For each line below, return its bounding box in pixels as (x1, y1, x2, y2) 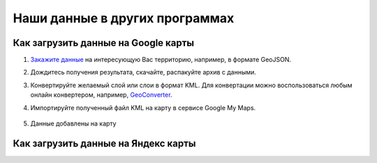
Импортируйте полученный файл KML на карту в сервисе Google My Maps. (30, 103, 256, 111)
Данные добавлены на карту (30, 119, 117, 128)
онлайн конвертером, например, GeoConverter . (30, 91, 172, 99)
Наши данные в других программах (13, 10, 235, 26)
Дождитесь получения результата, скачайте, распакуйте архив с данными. (30, 68, 256, 77)
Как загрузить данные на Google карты (13, 37, 195, 49)
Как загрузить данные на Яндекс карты (13, 137, 196, 149)
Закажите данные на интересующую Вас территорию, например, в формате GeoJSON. (30, 56, 291, 64)
